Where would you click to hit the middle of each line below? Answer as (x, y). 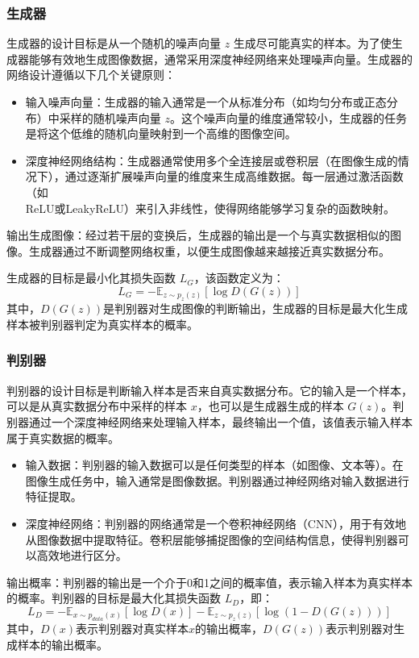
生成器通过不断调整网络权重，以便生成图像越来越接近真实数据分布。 (209, 250)
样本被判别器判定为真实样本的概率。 (102, 324)
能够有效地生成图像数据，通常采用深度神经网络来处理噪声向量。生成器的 (220, 58)
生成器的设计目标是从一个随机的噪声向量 (114, 43)
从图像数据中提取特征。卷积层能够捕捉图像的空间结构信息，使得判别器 (212, 539)
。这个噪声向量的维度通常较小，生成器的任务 (288, 117)
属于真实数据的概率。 (63, 437)
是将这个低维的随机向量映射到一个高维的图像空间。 (161, 133)
